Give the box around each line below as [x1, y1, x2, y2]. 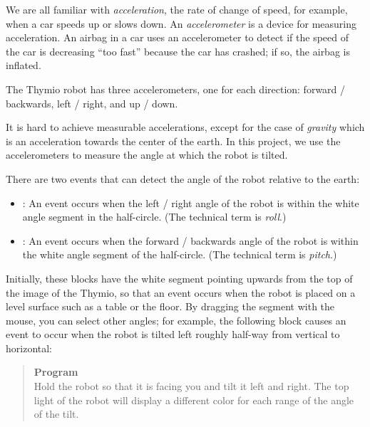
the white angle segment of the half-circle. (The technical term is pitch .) [22, 247, 337, 262]
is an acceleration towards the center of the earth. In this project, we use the [6, 133, 341, 148]
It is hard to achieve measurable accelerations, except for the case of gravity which [6, 120, 365, 135]
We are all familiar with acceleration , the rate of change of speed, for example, [6, 2, 348, 16]
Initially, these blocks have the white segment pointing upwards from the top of [6, 270, 353, 285]
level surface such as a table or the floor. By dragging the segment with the [6, 299, 335, 314]
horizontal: [6, 340, 53, 355]
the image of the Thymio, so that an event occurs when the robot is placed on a [6, 285, 356, 300]
